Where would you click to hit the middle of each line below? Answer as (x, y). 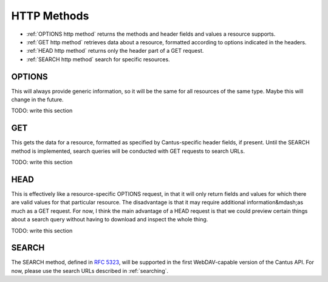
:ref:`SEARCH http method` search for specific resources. (98, 59)
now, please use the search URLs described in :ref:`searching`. (90, 270)
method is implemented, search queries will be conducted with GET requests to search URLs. (128, 151)
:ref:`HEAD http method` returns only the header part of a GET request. (115, 51)
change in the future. (37, 99)
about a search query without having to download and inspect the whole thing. (110, 220)
